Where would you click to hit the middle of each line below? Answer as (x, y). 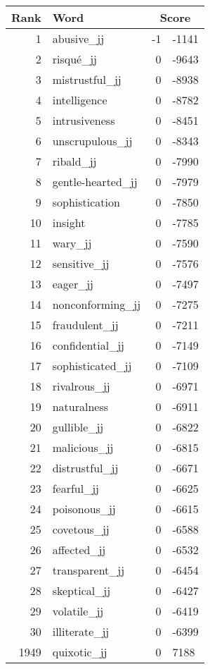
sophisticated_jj (92, 366)
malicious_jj (83, 447)
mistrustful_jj (87, 79)
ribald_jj (74, 161)
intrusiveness (84, 120)
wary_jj (72, 243)
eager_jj (73, 284)
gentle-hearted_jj (95, 182)
